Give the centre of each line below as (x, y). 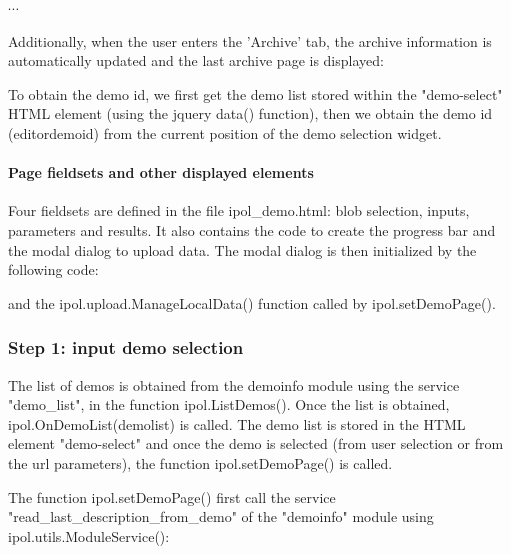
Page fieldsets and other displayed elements (161, 172)
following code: (53, 269)
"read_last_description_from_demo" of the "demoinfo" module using (221, 516)
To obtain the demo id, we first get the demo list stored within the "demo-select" (255, 93)
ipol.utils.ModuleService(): (89, 535)
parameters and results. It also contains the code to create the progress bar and (252, 229)
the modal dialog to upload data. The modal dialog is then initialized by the (242, 249)
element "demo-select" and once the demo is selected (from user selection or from (256, 443)
